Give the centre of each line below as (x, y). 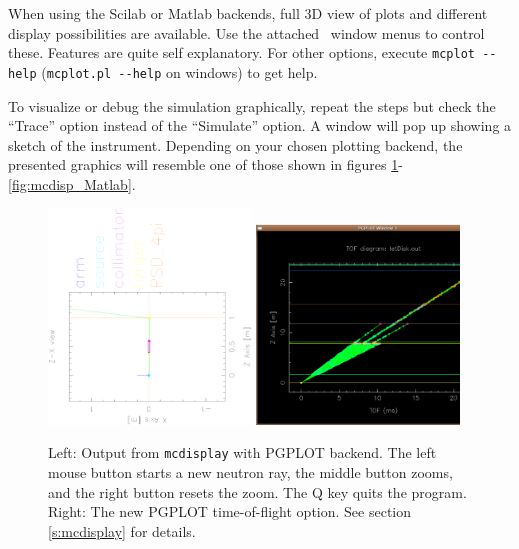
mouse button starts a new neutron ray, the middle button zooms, (250, 472)
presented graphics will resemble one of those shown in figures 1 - (205, 164)
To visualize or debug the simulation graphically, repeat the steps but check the (252, 105)
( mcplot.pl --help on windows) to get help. (179, 71)
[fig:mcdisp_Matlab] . (72, 183)
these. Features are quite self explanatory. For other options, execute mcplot (241, 52)
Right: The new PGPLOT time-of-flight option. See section (230, 511)
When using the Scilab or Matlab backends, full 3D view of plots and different (248, 13)
